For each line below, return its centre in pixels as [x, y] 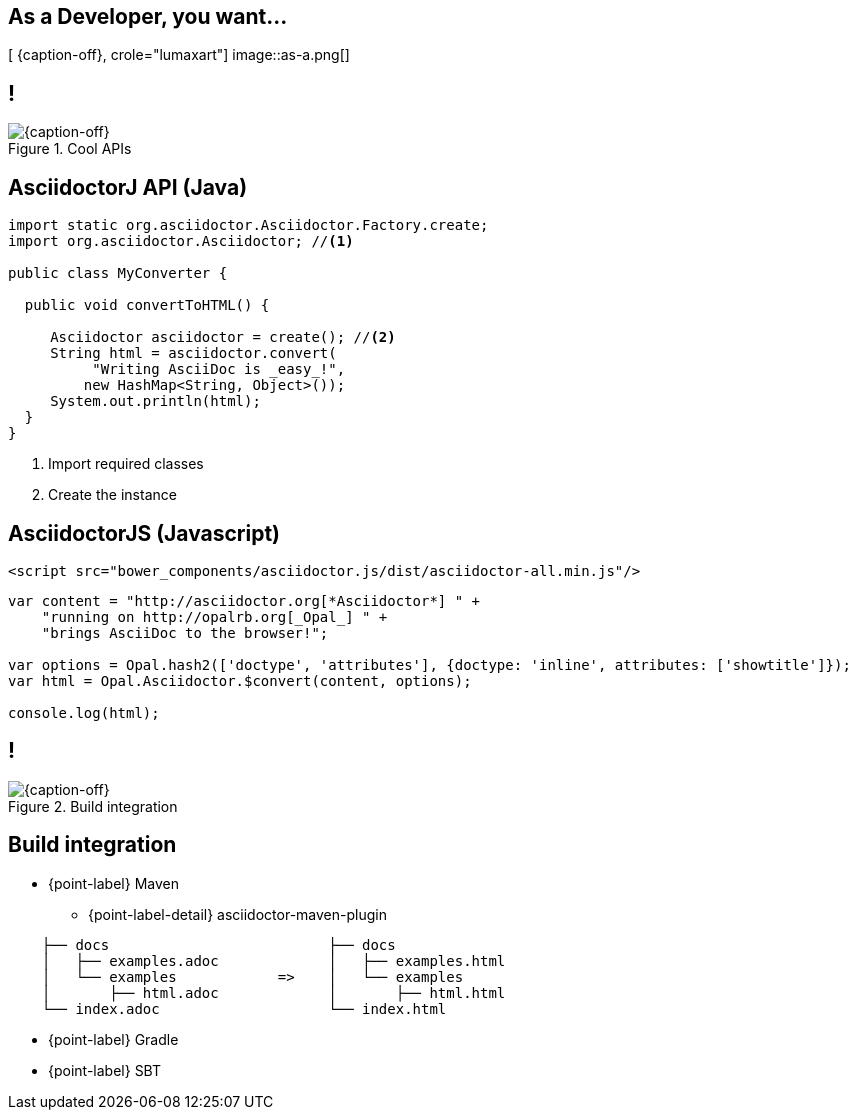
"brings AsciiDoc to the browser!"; [185, 632]
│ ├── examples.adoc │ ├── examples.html [273, 960]
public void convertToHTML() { [147, 305]
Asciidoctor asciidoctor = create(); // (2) [223, 337]
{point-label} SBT [105, 1070]
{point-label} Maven [113, 883]
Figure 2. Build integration [93, 806]
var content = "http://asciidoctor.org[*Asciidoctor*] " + [244, 600]
